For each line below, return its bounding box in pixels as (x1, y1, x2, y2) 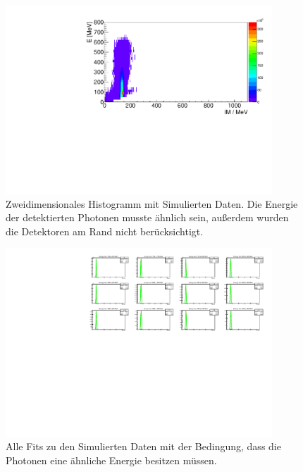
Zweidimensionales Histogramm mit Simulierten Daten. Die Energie (6, 196, 298, 211)
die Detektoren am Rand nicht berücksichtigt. (6, 223, 204, 238)
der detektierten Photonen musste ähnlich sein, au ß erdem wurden (6, 210, 289, 225)
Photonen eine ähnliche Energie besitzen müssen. (6, 452, 217, 467)
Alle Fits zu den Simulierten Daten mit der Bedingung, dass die (6, 439, 281, 454)
